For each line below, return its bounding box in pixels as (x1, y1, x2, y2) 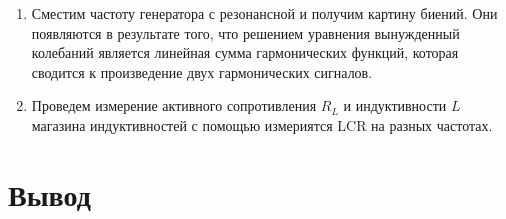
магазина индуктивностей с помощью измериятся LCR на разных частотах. (31, 114, 493, 135)
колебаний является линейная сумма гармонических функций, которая (31, 42, 459, 63)
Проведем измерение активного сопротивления (31, 95, 317, 116)
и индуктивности (343, 95, 447, 116)
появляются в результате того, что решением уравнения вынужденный (31, 22, 460, 43)
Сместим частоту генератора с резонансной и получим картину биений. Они (31, 3, 498, 23)
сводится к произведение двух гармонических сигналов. (31, 61, 373, 82)
